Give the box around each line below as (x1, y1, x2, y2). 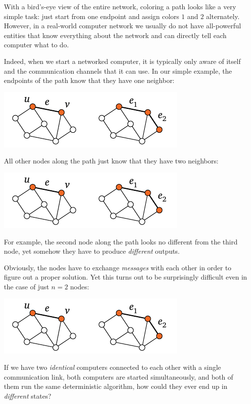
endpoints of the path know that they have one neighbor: (4, 75, 174, 85)
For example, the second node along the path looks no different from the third (4, 236, 238, 246)
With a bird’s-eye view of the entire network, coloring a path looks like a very (4, 1, 236, 11)
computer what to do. (4, 40, 69, 50)
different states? (4, 390, 52, 401)
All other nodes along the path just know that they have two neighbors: (4, 156, 219, 166)
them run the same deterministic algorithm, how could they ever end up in (4, 381, 228, 391)
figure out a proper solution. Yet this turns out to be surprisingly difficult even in (4, 272, 247, 282)
